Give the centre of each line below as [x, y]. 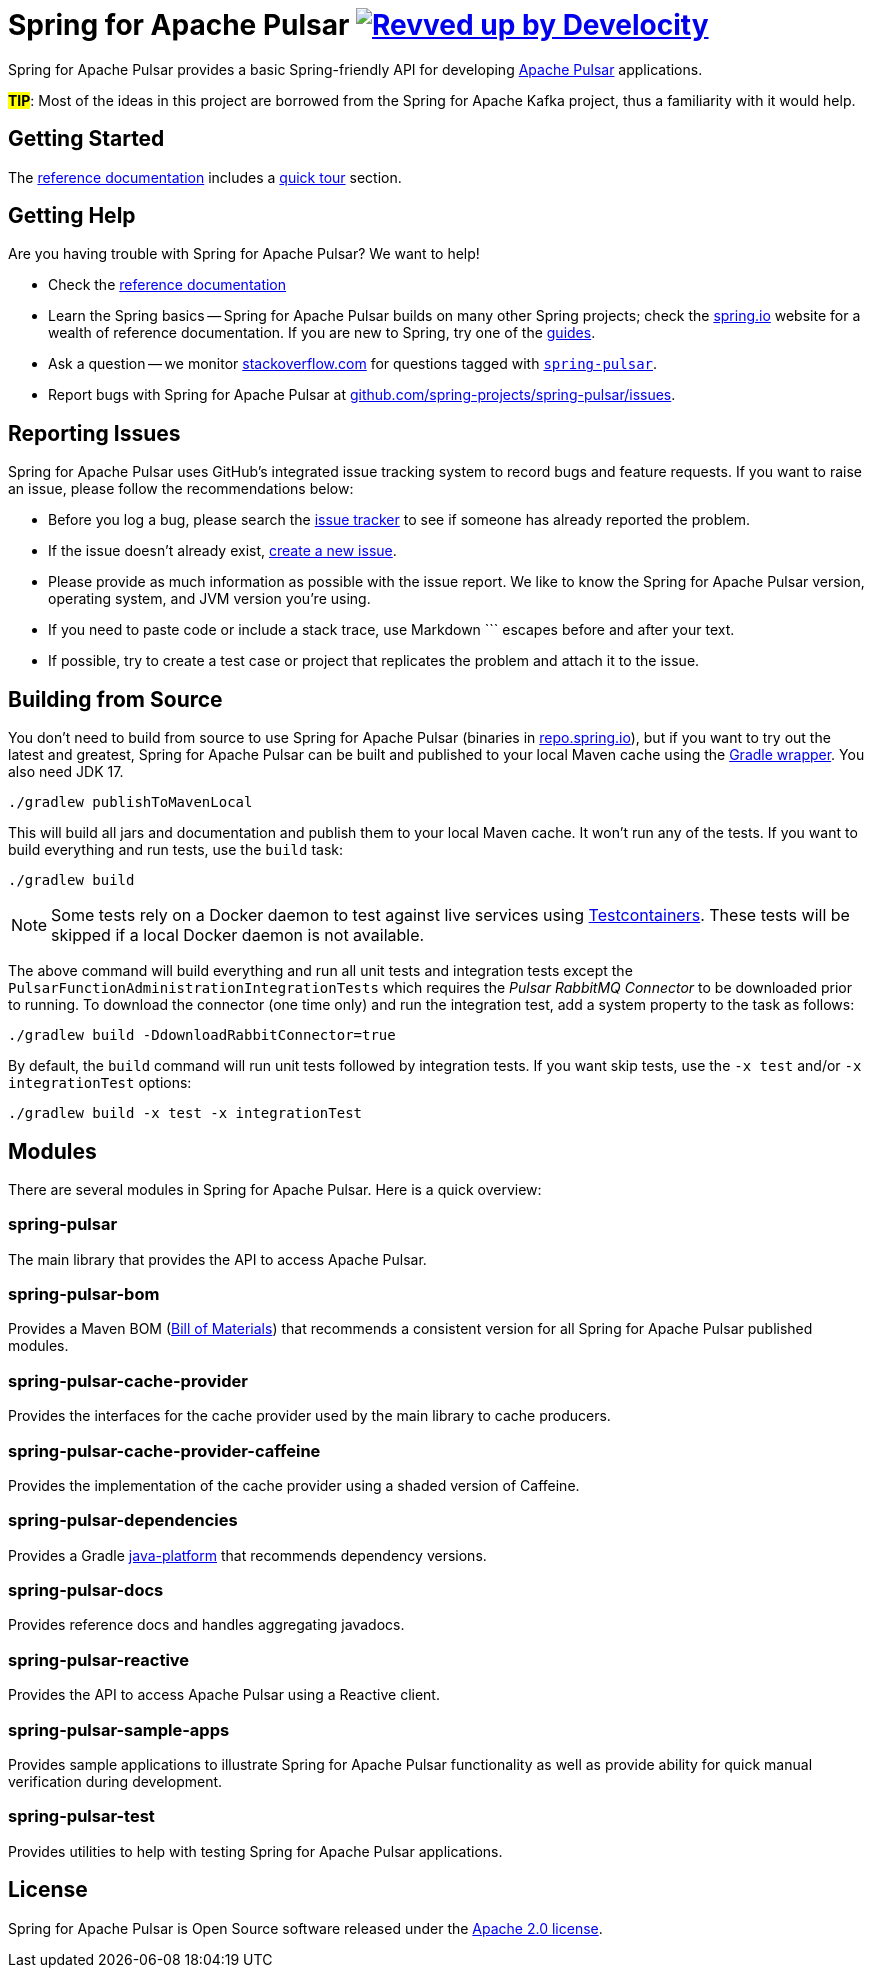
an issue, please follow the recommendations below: [181, 489]
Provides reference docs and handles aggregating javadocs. [206, 1625]
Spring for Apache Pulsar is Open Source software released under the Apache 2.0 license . [305, 1928]
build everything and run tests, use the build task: [176, 850]
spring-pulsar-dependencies [123, 1520]
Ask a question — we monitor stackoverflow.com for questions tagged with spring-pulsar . [353, 364]
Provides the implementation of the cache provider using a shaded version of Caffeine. [294, 1485]
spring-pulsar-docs [86, 1590]
